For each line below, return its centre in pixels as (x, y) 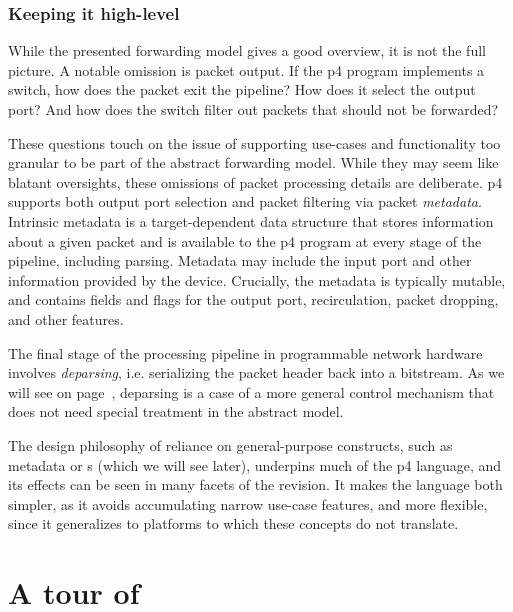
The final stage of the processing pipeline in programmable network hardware (245, 352)
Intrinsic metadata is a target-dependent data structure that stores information (251, 220)
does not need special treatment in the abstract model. (176, 411)
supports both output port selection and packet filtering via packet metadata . (245, 201)
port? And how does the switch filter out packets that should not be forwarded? (253, 109)
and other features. (66, 318)
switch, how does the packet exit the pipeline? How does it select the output (242, 89)
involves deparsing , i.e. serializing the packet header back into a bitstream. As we (256, 372)
